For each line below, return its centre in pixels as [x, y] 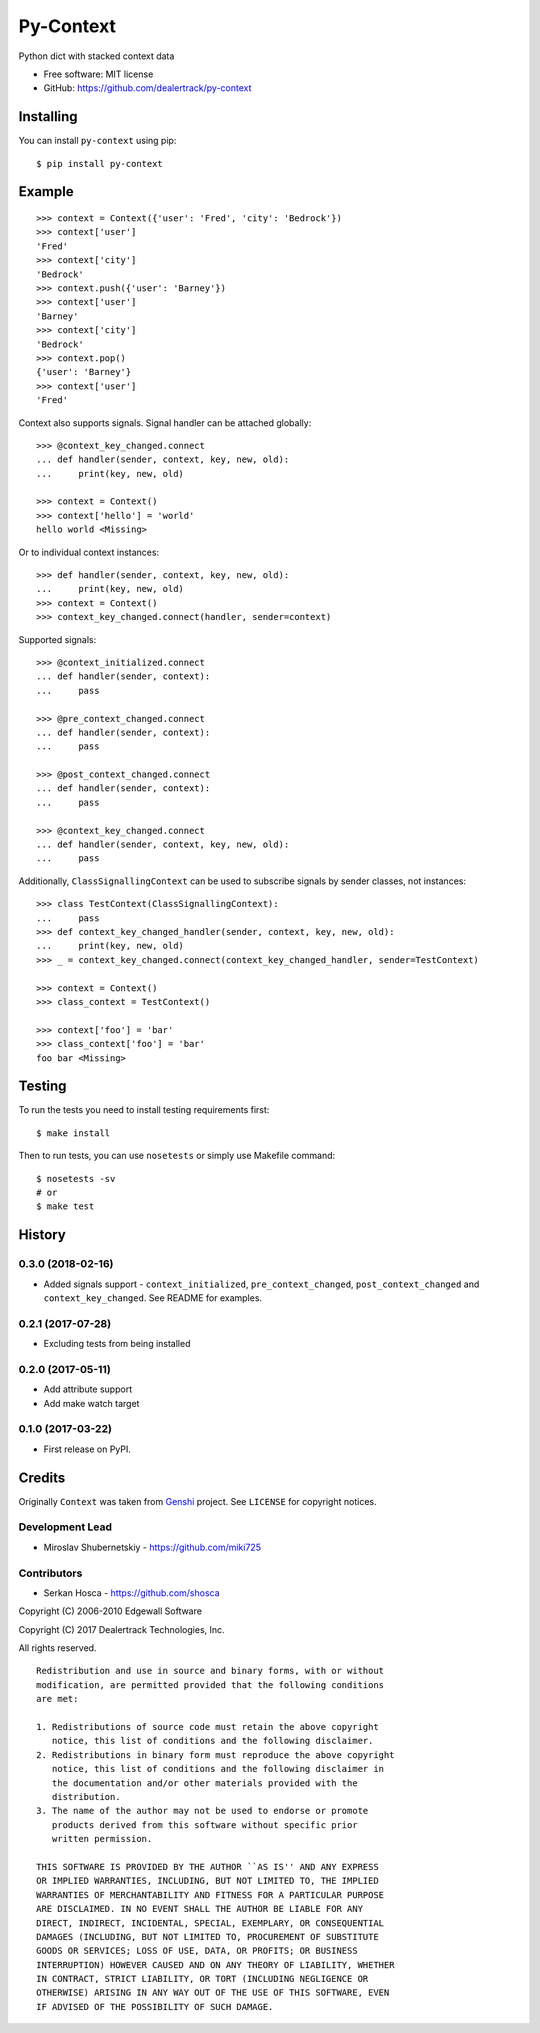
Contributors [50, 1573]
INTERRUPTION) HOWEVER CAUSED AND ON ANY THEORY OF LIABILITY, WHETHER [215, 1964]
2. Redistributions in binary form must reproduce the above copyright [215, 1754]
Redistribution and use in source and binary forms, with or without [210, 1671]
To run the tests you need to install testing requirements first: [144, 1110]
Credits [42, 1477]
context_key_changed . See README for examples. [153, 1297]
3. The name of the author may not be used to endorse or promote [202, 1811]
